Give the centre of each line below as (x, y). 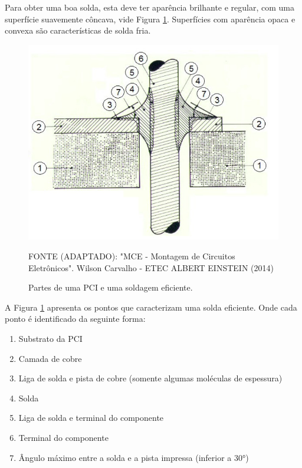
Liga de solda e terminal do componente (91, 418)
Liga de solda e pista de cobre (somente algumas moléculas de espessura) (150, 378)
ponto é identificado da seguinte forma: (75, 319)
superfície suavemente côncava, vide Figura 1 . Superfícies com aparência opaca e (150, 19)
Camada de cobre (50, 358)
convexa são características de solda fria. (78, 30)
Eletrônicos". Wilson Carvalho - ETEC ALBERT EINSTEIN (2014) (151, 267)
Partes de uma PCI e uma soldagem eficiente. (111, 287)
